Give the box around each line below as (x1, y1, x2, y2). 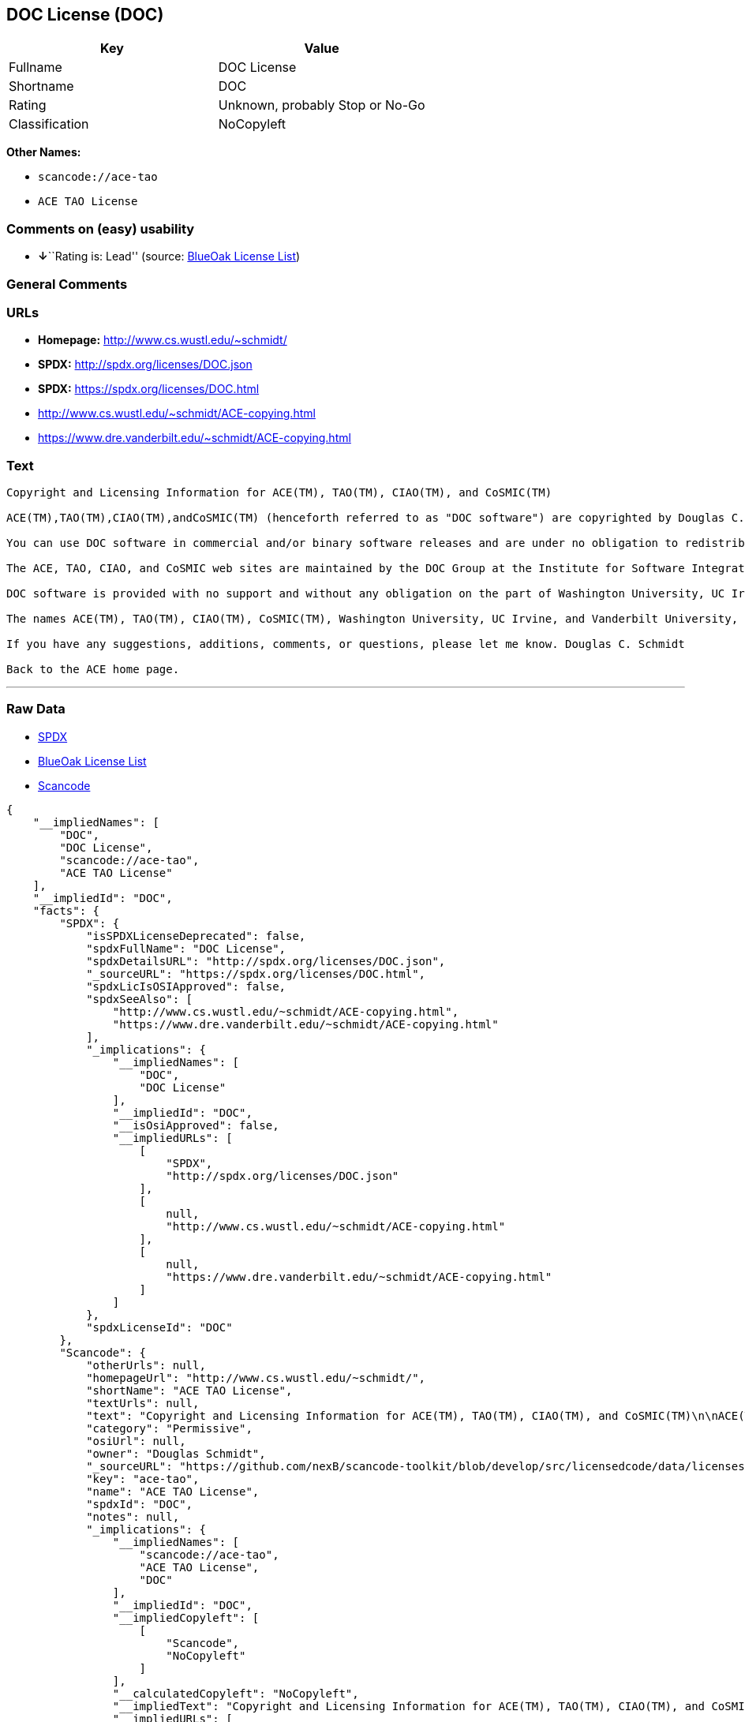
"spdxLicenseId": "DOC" (86, 1320, 233, 1334)
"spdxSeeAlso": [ (86, 992, 193, 1005)
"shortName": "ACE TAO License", (86, 1383, 293, 1397)
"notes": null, (86, 1510, 180, 1523)
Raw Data (6, 701, 66, 717)
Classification (9, 116, 89, 133)
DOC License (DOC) (6, 5, 164, 24)
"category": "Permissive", (86, 1421, 253, 1435)
